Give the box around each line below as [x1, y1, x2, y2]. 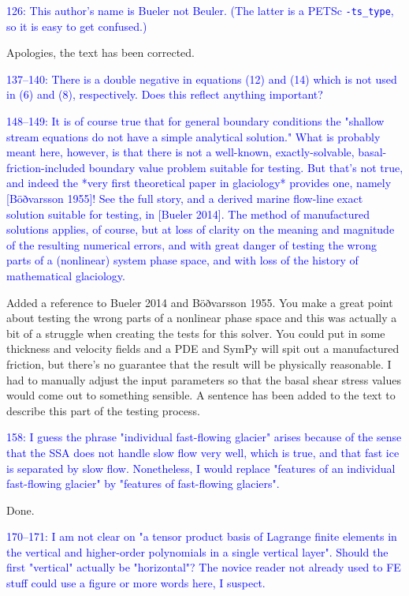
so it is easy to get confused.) [6, 17, 147, 34]
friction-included [6, 159, 86, 175]
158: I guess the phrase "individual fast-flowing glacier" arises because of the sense [6, 429, 402, 445]
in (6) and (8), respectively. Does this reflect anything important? [6, 86, 323, 103]
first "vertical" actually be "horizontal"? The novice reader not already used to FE [6, 559, 401, 575]
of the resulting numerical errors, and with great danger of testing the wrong [6, 236, 377, 253]
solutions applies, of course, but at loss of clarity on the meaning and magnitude [6, 221, 395, 238]
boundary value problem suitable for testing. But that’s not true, [88, 159, 403, 175]
